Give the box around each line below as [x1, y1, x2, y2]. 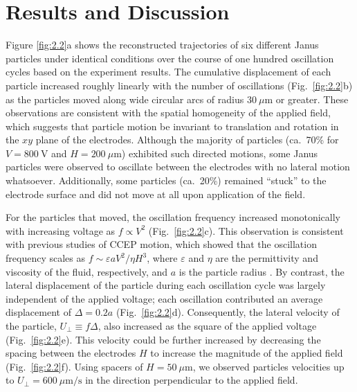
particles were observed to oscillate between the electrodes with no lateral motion [6, 159, 350, 174]
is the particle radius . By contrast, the [178, 264, 345, 278]
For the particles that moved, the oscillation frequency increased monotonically [6, 210, 340, 224]
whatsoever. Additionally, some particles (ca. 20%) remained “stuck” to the [6, 173, 327, 188]
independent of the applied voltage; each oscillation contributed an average [6, 291, 323, 305]
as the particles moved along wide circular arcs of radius [6, 91, 244, 106]
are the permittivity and [215, 251, 318, 265]
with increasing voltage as [6, 223, 116, 238]
